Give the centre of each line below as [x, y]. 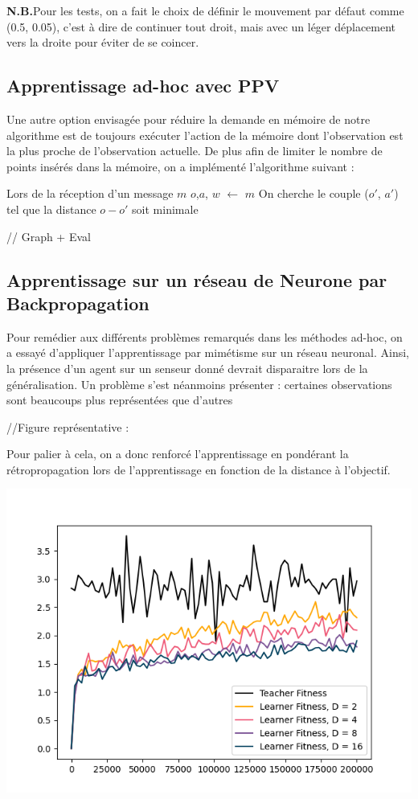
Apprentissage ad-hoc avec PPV [143, 86]
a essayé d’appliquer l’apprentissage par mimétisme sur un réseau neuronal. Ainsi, [208, 352]
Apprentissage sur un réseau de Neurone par [197, 279]
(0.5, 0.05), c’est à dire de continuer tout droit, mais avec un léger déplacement [201, 26]
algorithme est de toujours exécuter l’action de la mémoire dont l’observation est [205, 135]
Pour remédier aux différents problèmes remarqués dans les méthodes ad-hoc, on [205, 336]
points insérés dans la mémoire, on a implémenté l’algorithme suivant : [180, 166]
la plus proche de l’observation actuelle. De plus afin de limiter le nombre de [195, 151]
